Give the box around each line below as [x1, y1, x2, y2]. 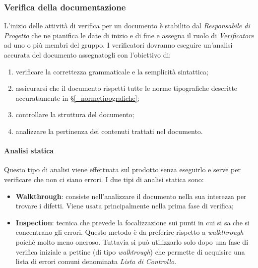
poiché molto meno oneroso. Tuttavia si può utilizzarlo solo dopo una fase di [15, 236, 249, 247]
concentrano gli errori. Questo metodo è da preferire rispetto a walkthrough [15, 227, 244, 237]
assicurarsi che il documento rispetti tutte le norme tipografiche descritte [15, 83, 238, 93]
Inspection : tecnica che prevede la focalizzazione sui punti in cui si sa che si [15, 217, 250, 227]
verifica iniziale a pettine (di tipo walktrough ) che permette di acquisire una [15, 246, 245, 257]
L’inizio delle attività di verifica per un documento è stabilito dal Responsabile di [4, 20, 250, 31]
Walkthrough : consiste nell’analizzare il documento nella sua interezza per [15, 191, 247, 201]
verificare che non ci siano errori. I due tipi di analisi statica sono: [4, 174, 204, 184]
